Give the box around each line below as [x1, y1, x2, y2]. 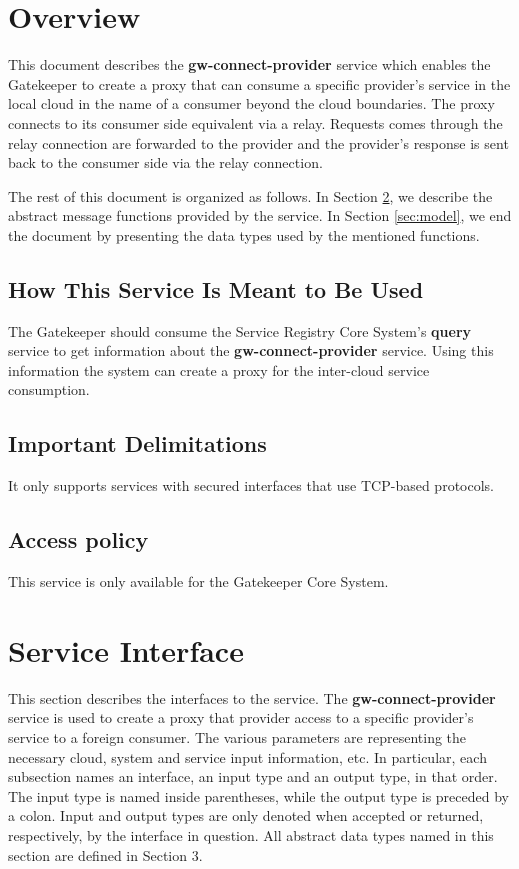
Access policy [8, 524, 149, 555]
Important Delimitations [8, 428, 267, 459]
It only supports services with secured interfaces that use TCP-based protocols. [8, 475, 494, 496]
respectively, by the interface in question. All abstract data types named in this [8, 824, 494, 845]
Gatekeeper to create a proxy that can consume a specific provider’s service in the [8, 73, 511, 94]
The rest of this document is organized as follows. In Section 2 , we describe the [8, 185, 493, 206]
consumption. [8, 379, 90, 400]
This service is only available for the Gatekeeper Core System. [8, 571, 389, 592]
